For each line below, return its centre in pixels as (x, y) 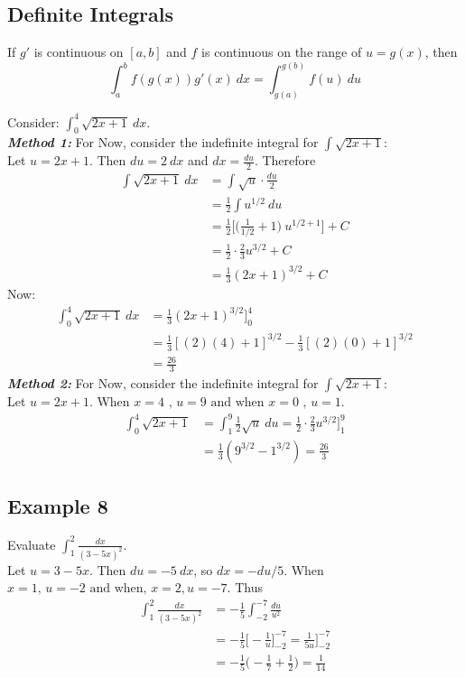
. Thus (245, 587)
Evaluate (32, 544)
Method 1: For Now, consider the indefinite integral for (163, 142)
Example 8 (58, 506)
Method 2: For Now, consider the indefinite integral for (163, 383)
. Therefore (285, 160)
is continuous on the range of (282, 52)
